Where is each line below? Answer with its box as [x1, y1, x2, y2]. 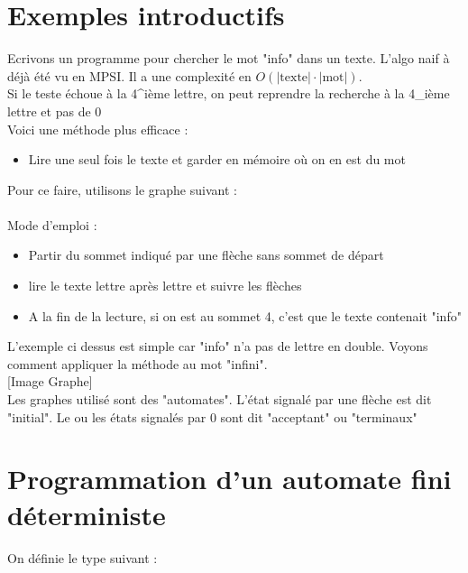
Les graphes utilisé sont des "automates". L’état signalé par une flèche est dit [7, 390, 432, 409]
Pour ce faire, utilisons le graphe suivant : [7, 180, 237, 199]
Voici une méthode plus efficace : [7, 119, 188, 138]
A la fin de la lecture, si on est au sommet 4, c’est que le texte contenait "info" [28, 306, 462, 325]
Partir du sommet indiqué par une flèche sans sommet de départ [28, 245, 384, 264]
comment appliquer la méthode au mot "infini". [7, 354, 268, 373]
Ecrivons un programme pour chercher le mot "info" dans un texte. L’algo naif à [7, 49, 450, 68]
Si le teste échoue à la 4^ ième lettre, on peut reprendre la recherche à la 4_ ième [7, 84, 450, 103]
